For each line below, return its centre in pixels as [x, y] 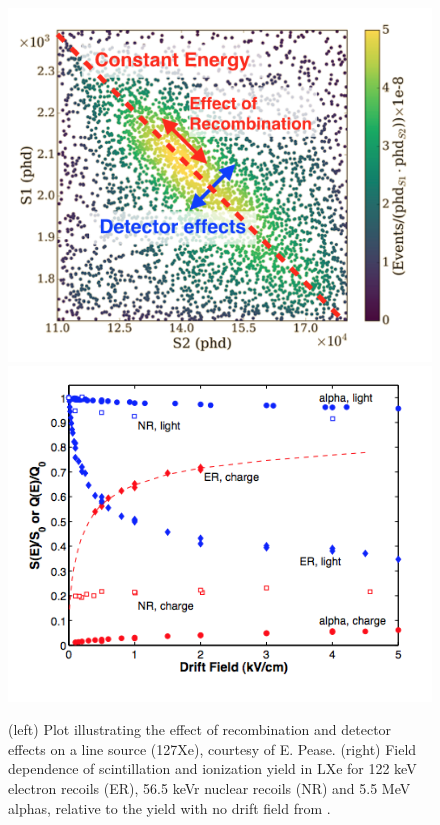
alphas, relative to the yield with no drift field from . [169, 807]
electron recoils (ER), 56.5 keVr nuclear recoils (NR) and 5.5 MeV [209, 787]
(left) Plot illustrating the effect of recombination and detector [200, 729]
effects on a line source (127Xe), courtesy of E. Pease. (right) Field [212, 748]
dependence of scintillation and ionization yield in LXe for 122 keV [212, 768]
